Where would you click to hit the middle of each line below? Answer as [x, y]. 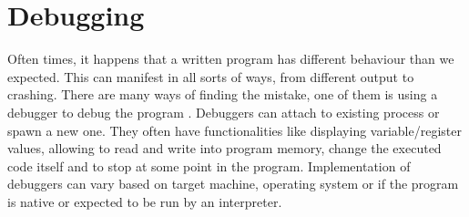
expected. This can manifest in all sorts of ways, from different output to [211, 76]
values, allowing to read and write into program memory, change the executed [224, 148]
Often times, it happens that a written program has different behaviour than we [231, 59]
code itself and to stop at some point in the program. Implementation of [209, 165]
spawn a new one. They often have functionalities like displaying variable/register [234, 130]
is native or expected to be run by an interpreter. [145, 201]
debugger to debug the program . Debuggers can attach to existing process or [224, 112]
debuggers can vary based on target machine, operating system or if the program [233, 184]
